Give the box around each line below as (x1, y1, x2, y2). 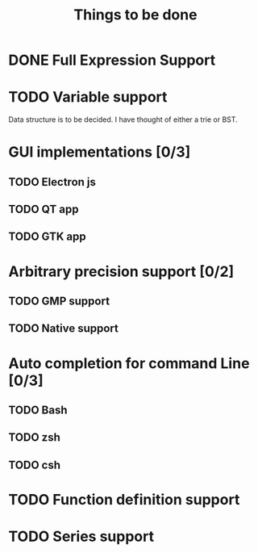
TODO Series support (8, 527, 155, 546)
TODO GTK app (8, 230, 86, 244)
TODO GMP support (8, 295, 110, 308)
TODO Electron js (8, 175, 97, 189)
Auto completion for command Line (8, 354, 250, 372)
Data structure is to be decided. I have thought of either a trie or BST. (8, 115, 238, 124)
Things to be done (73, 6, 198, 24)
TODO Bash (8, 404, 68, 417)
